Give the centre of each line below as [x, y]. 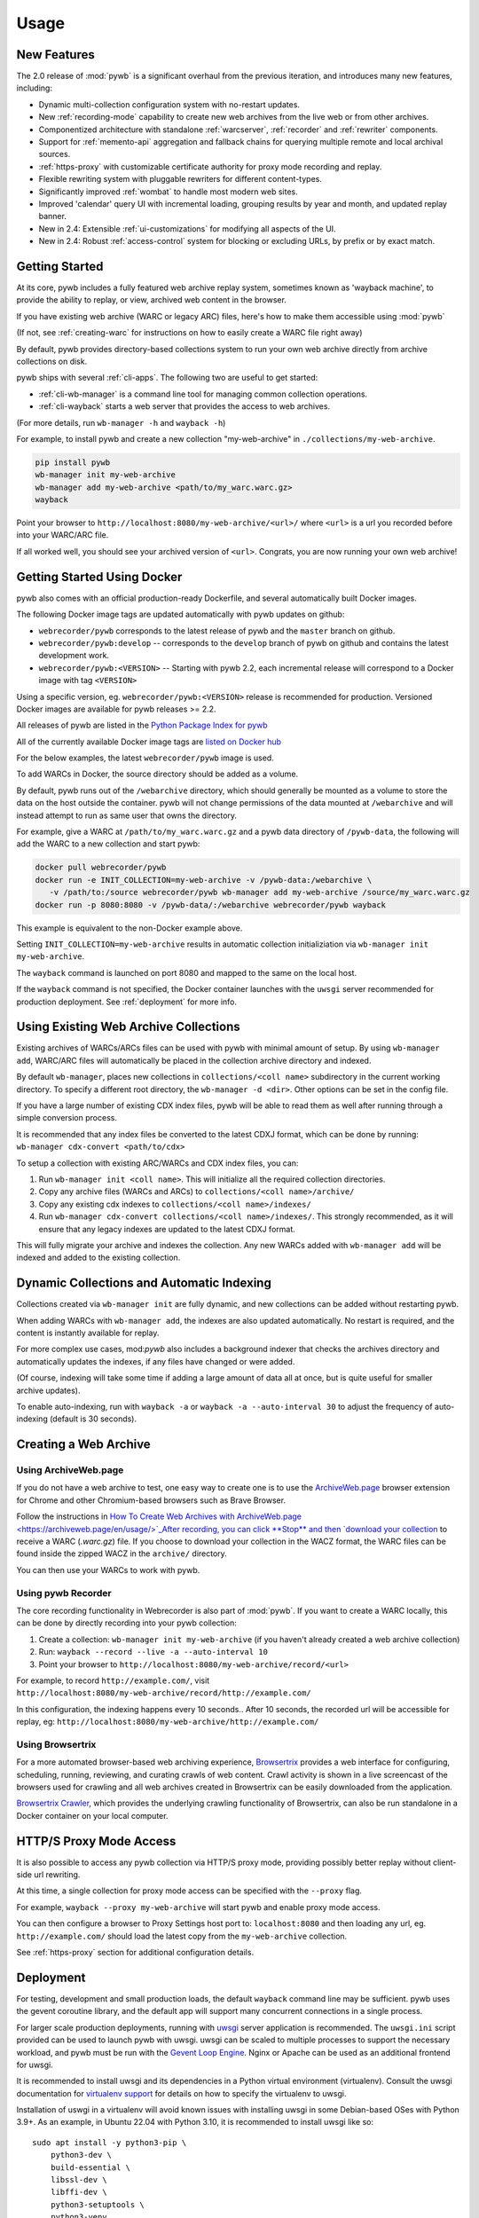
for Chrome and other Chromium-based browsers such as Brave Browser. [151, 1500]
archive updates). [48, 1390]
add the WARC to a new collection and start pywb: [108, 844]
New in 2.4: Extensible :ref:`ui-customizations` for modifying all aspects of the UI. [187, 228]
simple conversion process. [67, 1118]
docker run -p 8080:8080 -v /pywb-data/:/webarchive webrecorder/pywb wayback [210, 905]
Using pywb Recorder [64, 1593]
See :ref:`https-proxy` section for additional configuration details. [135, 1953]
